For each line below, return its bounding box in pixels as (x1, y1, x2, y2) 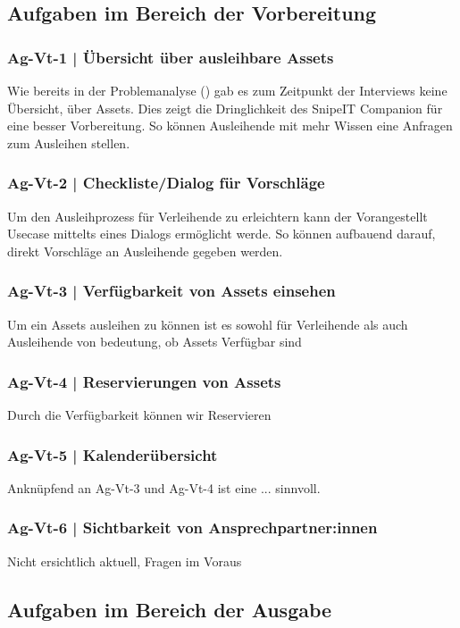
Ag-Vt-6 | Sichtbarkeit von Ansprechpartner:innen (7, 516, 378, 539)
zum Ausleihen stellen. (7, 133, 130, 152)
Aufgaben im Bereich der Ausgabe (7, 595, 332, 623)
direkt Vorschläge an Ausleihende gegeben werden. (7, 241, 283, 260)
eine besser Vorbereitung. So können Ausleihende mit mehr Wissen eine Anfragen (7, 116, 453, 135)
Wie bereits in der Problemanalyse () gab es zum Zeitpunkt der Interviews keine (7, 81, 447, 99)
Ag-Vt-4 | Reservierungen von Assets (7, 370, 281, 392)
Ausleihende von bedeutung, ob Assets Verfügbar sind (7, 332, 302, 351)
